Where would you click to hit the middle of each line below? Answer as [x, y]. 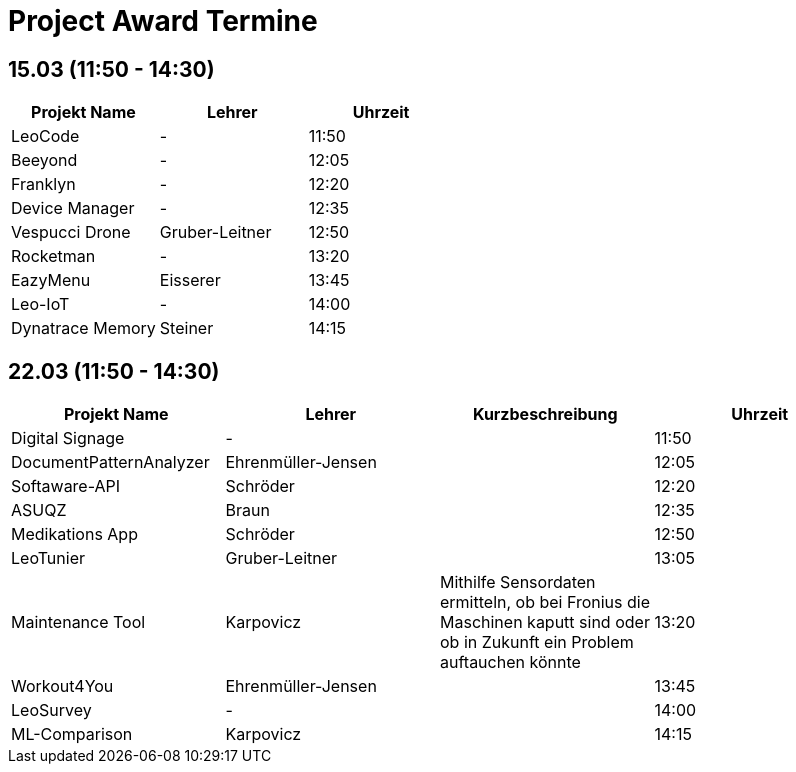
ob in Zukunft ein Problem [537, 642]
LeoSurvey [51, 710]
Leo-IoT [40, 304]
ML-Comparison [72, 734]
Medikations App [74, 534]
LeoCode [45, 136]
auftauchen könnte [510, 662]
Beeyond [44, 160]
